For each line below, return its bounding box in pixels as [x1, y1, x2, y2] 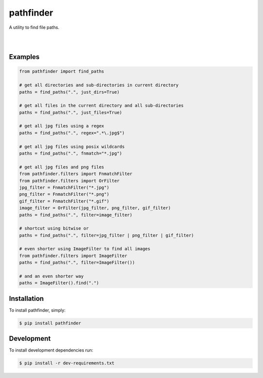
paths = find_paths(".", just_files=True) [19, 110, 122, 115]
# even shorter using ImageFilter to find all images [19, 246, 150, 252]
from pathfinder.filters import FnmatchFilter [19, 171, 132, 177]
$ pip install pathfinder [19, 320, 81, 326]
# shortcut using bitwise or [19, 226, 89, 231]
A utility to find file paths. [9, 24, 59, 30]
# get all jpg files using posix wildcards [19, 144, 125, 149]
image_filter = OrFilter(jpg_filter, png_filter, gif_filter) [19, 205, 171, 211]
